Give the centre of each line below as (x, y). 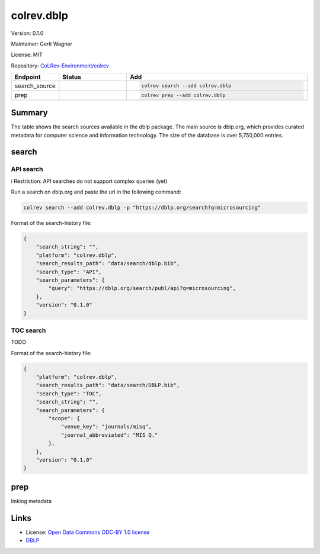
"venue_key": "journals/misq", (106, 427)
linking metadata (31, 501)
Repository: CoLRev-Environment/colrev (60, 66)
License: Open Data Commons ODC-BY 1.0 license (88, 532)
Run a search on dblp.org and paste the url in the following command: (96, 192)
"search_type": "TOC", (69, 393)
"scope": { (64, 418)
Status (72, 77)
